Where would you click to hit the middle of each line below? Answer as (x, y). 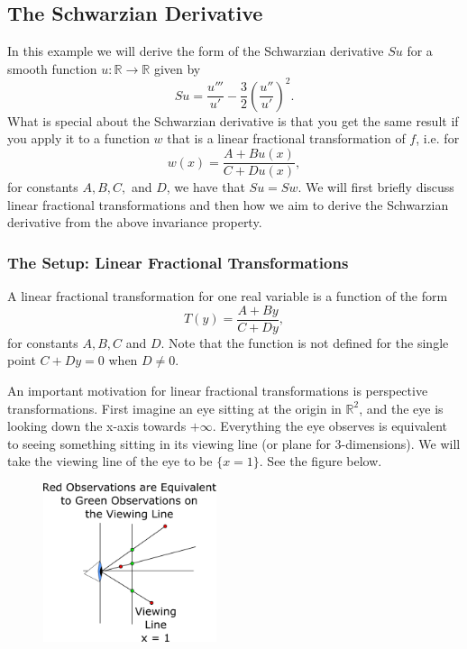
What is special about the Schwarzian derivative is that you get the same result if (233, 120)
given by (177, 68)
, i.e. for (438, 138)
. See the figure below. (320, 461)
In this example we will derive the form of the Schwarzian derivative (196, 51)
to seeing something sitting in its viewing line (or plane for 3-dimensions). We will (234, 443)
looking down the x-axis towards (97, 426)
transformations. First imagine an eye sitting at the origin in (174, 408)
